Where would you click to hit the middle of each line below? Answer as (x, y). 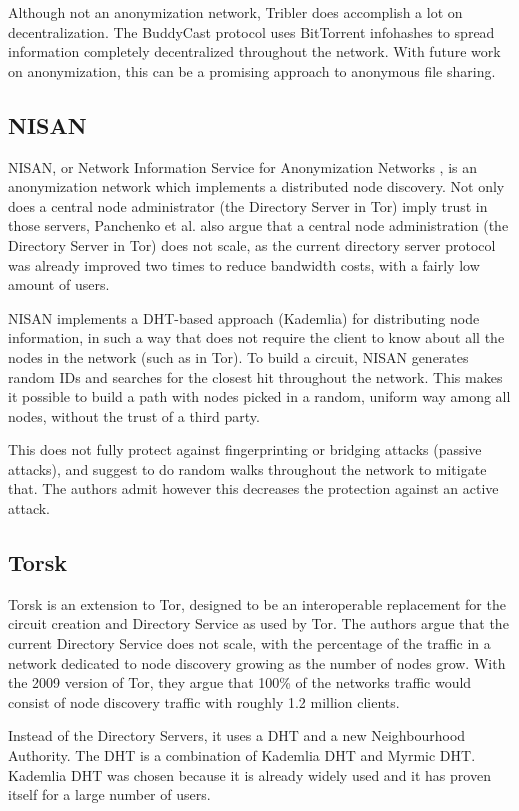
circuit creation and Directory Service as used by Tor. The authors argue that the (258, 623)
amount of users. (59, 284)
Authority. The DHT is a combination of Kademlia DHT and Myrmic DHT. (242, 755)
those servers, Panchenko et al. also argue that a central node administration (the (258, 225)
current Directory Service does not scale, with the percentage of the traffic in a (249, 643)
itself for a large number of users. (109, 794)
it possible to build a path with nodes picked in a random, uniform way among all (259, 396)
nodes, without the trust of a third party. (134, 415)
